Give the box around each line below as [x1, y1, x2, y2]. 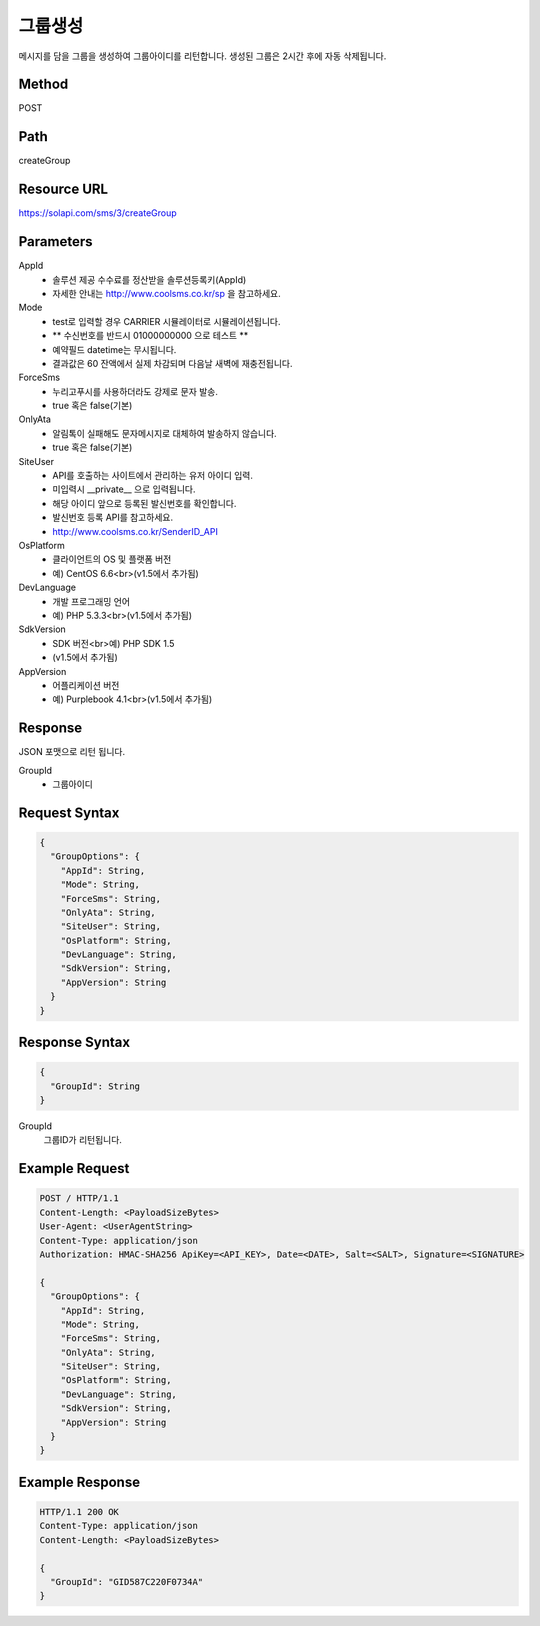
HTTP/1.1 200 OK [39, 1506, 120, 1518]
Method [18, 76, 69, 93]
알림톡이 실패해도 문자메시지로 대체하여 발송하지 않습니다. [52, 427, 277, 439]
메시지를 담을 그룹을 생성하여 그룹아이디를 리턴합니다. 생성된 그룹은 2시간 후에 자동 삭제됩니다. [18, 50, 387, 62]
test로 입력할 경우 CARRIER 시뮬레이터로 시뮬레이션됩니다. [52, 315, 281, 327]
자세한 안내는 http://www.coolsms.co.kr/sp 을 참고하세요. [52, 287, 282, 299]
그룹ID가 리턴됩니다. [43, 1134, 122, 1146]
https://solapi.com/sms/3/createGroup [18, 207, 177, 219]
